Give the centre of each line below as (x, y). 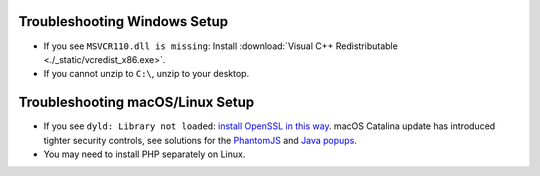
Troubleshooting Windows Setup (123, 21)
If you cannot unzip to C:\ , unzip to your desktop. (146, 74)
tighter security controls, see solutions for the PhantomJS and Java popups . (200, 140)
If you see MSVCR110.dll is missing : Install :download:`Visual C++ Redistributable (221, 46)
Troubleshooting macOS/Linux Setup (136, 102)
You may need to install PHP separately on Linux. (144, 154)
